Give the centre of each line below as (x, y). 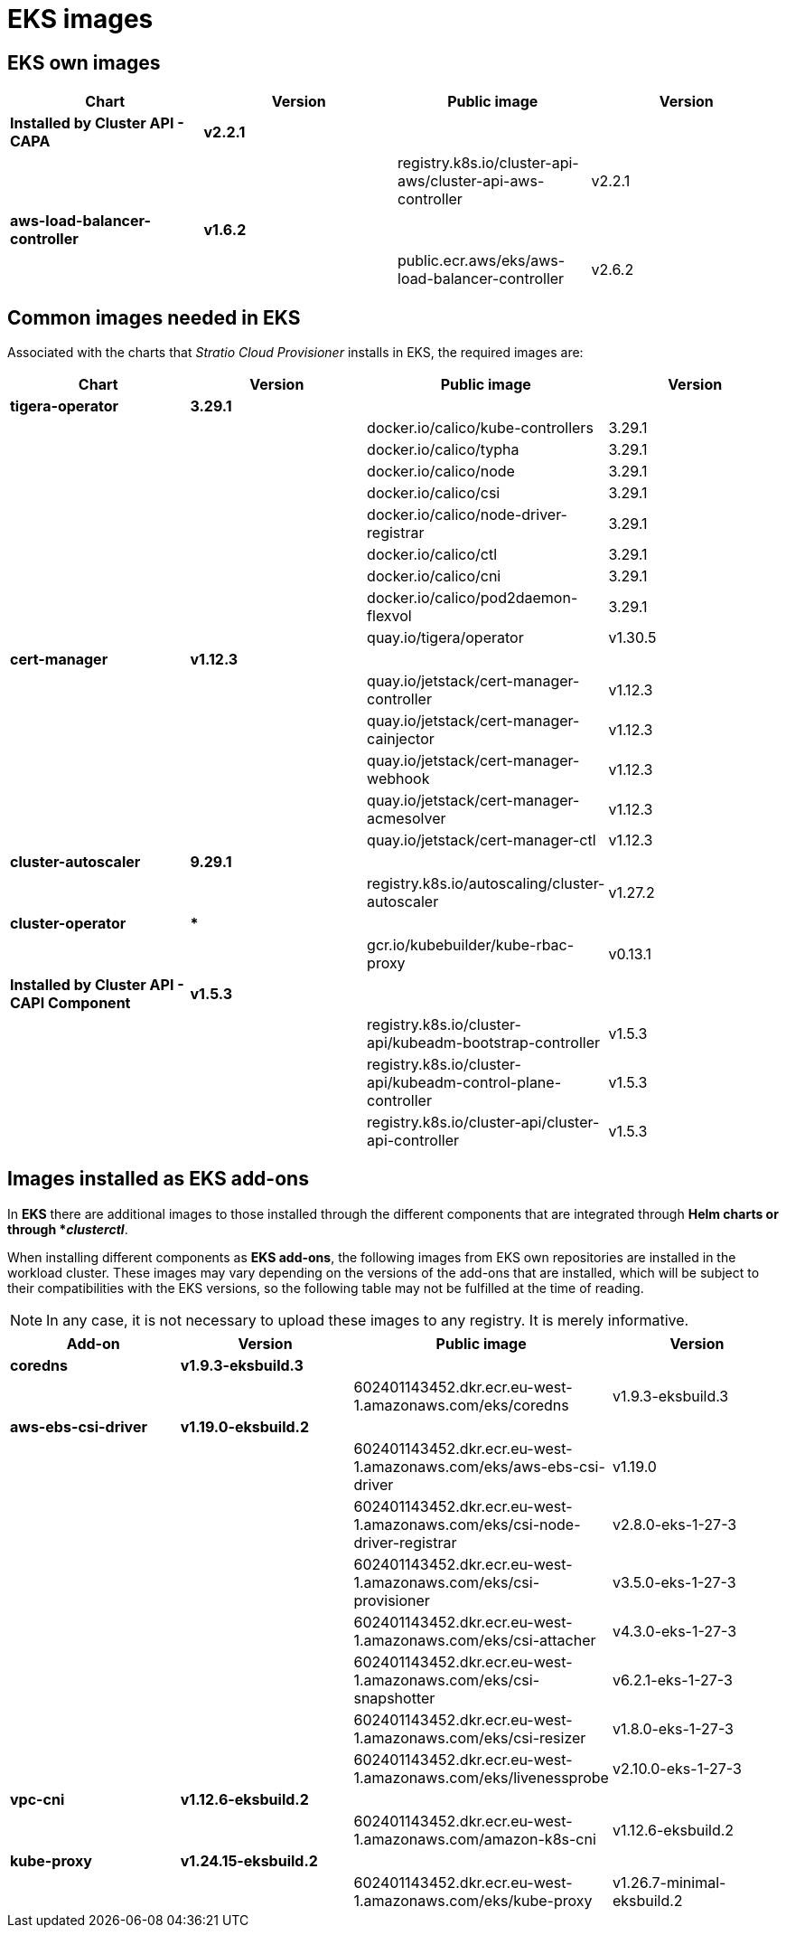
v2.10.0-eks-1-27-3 (677, 1768)
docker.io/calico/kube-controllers (480, 428)
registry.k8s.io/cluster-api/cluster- (483, 1123)
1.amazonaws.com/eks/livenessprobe (481, 1777)
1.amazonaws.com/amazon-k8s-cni (475, 1839)
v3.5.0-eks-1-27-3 (674, 1582)
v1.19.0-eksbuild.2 (244, 1426)
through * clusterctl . (68, 1229)
